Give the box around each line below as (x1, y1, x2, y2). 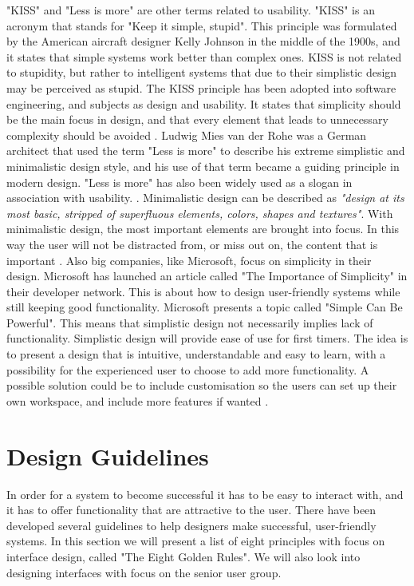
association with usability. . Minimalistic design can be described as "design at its (6, 189, 404, 206)
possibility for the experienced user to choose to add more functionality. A (6, 361, 369, 378)
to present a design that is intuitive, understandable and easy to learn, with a (6, 346, 386, 362)
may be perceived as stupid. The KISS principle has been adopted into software (6, 79, 396, 96)
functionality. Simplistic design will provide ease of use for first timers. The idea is (6, 330, 408, 346)
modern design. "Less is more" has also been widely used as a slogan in (6, 173, 353, 190)
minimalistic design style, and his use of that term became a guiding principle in (6, 157, 400, 174)
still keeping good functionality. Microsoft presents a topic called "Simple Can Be (6, 299, 403, 315)
